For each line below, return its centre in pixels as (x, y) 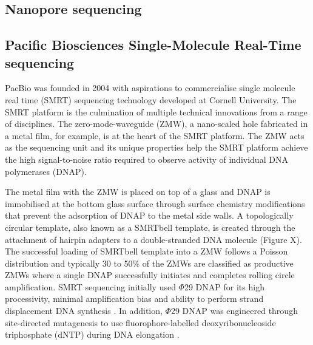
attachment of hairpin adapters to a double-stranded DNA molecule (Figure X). (153, 239)
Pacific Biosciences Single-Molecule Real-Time (153, 45)
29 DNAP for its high (224, 286)
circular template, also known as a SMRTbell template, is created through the (150, 227)
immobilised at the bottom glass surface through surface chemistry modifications (155, 203)
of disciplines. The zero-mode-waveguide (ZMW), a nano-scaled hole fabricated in (156, 124)
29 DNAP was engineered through (234, 311)
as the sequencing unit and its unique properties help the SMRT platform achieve (156, 147)
